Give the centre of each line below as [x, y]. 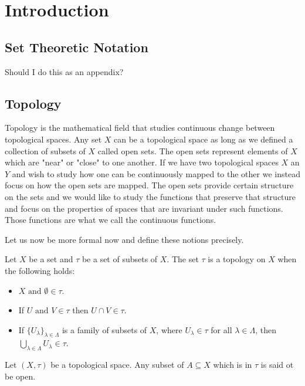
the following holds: [40, 270]
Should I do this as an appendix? [64, 71]
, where [169, 329]
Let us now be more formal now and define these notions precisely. [124, 239]
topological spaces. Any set [53, 139]
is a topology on [237, 259]
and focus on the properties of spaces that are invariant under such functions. [144, 208]
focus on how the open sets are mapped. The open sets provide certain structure [149, 185]
